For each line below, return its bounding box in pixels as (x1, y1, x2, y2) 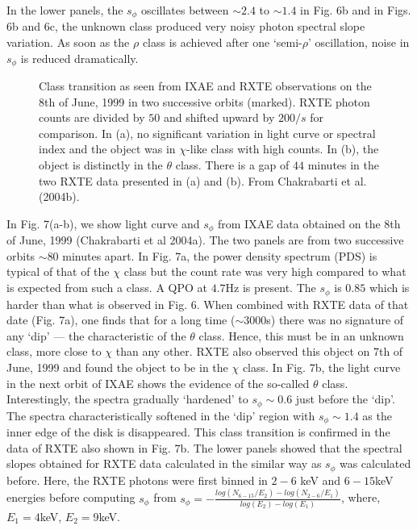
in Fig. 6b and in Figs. (300, 2, 411, 18)
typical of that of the (6, 263, 110, 280)
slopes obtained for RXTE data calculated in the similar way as (6, 455, 322, 472)
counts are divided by (39, 109, 145, 126)
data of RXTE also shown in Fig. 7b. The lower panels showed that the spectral (6, 439, 402, 456)
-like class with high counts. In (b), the (186, 140, 379, 157)
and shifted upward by (163, 109, 275, 126)
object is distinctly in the (39, 156, 163, 173)
